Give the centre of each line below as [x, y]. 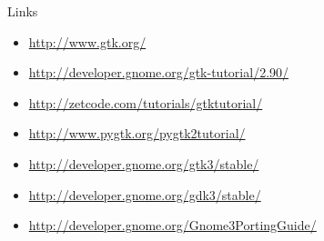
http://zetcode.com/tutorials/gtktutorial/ [146, 102]
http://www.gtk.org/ [87, 41]
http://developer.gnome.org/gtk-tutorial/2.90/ [159, 72]
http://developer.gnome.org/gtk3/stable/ [144, 163]
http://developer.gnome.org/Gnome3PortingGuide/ [172, 225]
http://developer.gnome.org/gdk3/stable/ [145, 194]
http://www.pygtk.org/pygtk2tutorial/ [137, 133]
